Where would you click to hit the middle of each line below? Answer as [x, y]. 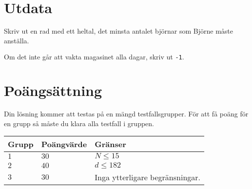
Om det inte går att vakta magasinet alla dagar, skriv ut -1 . [94, 57]
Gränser [110, 144]
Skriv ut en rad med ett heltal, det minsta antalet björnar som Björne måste [119, 31]
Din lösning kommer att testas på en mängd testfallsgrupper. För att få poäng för [126, 114]
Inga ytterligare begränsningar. [148, 177]
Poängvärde [64, 144]
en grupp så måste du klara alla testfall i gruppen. [79, 123]
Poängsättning [53, 90]
